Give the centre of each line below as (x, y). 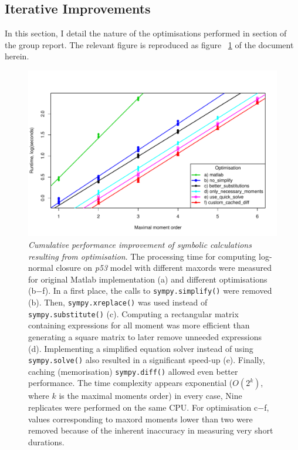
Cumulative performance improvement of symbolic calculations (140, 244)
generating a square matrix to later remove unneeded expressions (145, 336)
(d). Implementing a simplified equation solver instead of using (141, 348)
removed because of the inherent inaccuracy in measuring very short (151, 430)
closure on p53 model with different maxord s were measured (164, 268)
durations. (46, 441)
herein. (17, 56)
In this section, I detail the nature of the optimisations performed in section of (146, 33)
